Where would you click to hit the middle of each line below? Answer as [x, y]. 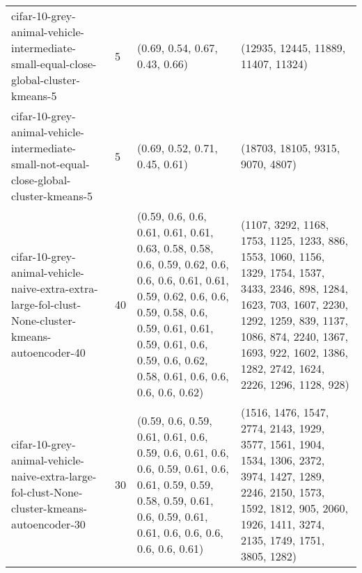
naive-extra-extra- [55, 288]
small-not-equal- [50, 164]
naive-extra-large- [54, 476]
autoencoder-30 [48, 524]
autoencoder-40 [48, 352]
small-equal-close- [54, 64]
